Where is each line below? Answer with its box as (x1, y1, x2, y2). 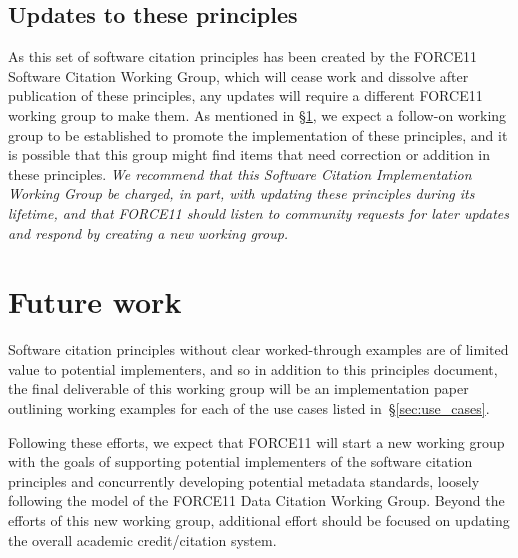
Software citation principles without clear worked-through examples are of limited (8, 339, 509, 360)
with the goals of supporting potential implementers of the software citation (8, 451, 473, 472)
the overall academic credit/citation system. (8, 529, 277, 550)
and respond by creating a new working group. (8, 222, 289, 243)
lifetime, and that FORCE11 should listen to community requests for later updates (8, 202, 510, 223)
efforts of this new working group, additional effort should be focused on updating (8, 510, 510, 531)
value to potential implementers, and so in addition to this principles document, (8, 358, 498, 379)
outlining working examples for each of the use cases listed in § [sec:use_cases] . (8, 398, 490, 419)
